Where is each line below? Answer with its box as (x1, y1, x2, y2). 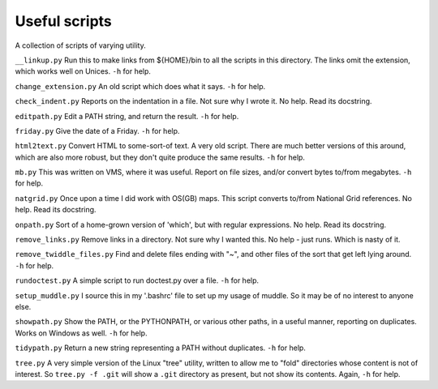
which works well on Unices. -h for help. (15, 66, 152, 76)
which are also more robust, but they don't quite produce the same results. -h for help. (15, 152, 306, 162)
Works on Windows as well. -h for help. (15, 328, 148, 338)
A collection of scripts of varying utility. (15, 41, 146, 50)
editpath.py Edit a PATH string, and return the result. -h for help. (15, 111, 239, 121)
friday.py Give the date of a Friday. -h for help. (15, 126, 180, 135)
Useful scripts (15, 12, 113, 30)
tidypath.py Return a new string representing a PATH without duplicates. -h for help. (15, 343, 306, 353)
